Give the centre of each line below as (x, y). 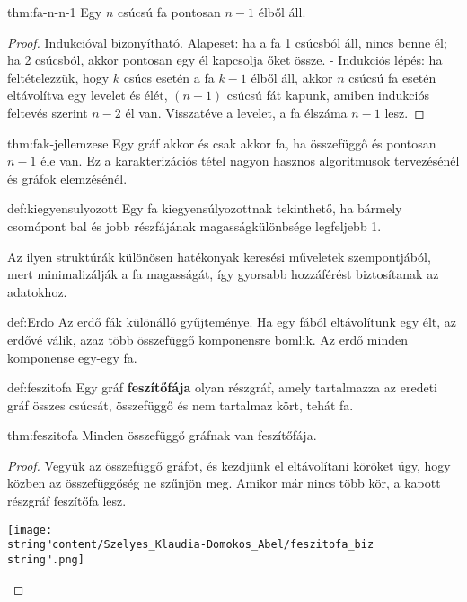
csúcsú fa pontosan (169, 12)
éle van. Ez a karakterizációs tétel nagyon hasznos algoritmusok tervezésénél (250, 161)
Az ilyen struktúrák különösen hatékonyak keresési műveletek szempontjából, (219, 256)
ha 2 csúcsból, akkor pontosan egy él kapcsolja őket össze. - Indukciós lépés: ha (225, 60)
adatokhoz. (37, 291)
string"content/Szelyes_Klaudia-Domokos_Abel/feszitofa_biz (191, 545)
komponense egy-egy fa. (72, 357)
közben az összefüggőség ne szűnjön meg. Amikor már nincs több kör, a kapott (224, 483)
